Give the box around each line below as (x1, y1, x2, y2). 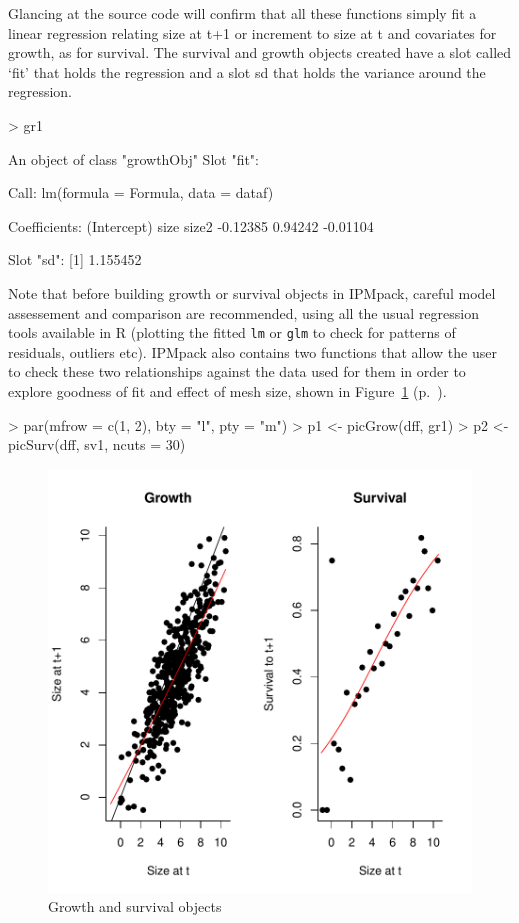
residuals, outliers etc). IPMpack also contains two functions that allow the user (8, 341, 497, 362)
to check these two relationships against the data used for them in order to (8, 361, 466, 382)
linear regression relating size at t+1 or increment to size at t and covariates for (8, 22, 497, 43)
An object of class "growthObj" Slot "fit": (8, 148, 259, 169)
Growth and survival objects (48, 896, 222, 917)
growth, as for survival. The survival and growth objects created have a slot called (8, 42, 512, 63)
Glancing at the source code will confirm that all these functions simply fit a (8, 3, 477, 23)
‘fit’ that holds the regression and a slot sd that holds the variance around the (8, 61, 486, 82)
